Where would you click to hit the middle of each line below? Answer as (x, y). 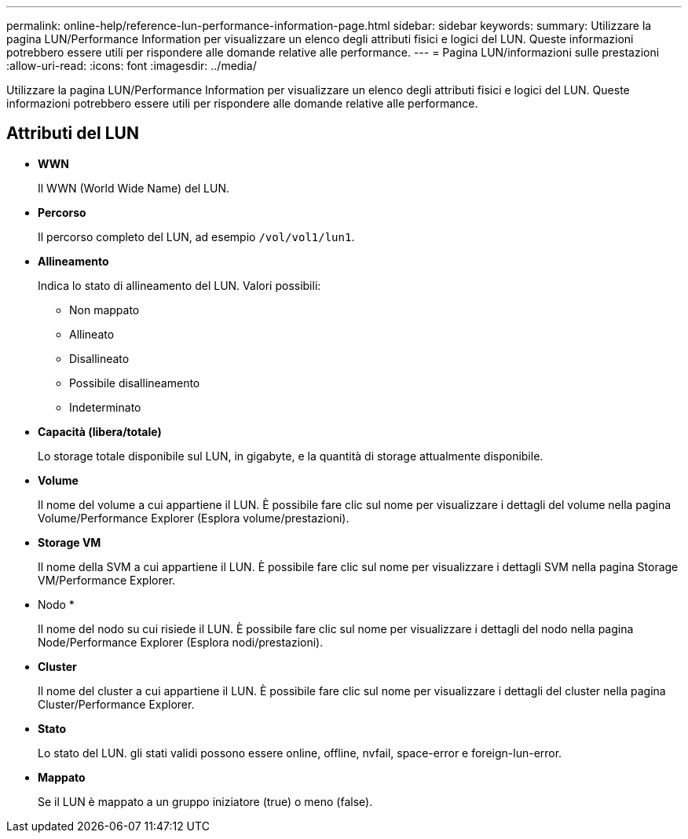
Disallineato (99, 358)
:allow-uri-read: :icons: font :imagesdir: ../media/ (132, 66)
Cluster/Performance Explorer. (116, 704)
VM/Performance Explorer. (107, 580)
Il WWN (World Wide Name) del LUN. (134, 188)
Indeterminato (105, 407)
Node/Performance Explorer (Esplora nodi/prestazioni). (181, 642)
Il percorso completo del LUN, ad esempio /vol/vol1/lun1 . (196, 236)
